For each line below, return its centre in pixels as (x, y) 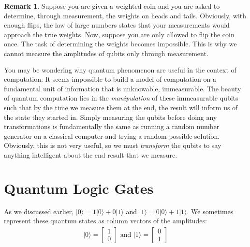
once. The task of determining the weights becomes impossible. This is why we (120, 44)
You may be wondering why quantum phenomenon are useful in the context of (120, 69)
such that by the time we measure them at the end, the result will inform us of (121, 107)
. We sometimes (210, 211)
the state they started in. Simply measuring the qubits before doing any (110, 117)
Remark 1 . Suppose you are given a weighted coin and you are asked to (112, 6)
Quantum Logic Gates (79, 188)
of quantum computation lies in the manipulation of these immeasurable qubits (121, 98)
